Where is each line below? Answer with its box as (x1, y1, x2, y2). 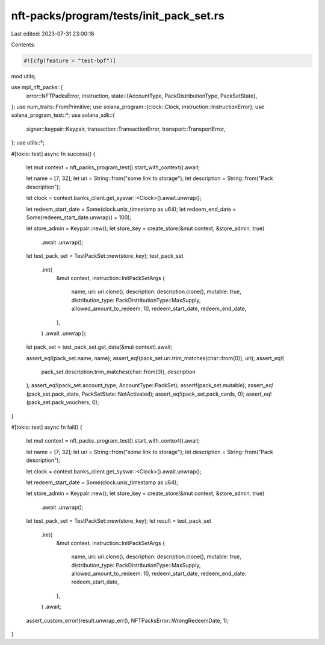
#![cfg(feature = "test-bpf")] (23, 57, 117, 64)
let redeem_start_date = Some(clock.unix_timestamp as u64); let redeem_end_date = (26, 205, 237, 213)
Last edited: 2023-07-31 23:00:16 (11, 30, 94, 37)
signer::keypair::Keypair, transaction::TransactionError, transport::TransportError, (26, 125, 226, 132)
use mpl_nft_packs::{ (11, 84, 63, 91)
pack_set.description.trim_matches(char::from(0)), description (41, 368, 196, 376)
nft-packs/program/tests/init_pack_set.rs (11, 9, 225, 22)
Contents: (11, 41, 36, 48)
